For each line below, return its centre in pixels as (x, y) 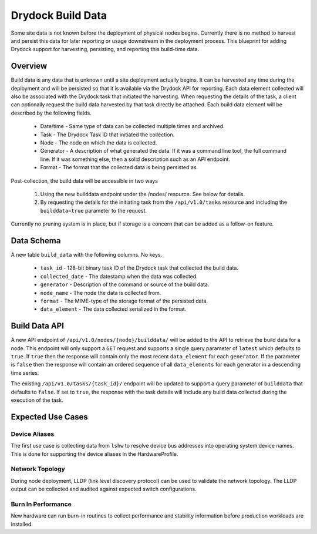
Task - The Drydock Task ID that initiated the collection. (107, 135)
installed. (22, 524)
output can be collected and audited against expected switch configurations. (104, 489)
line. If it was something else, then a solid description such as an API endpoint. (135, 159)
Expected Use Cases (49, 417)
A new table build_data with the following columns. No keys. (87, 255)
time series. (25, 372)
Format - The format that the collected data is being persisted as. (119, 167)
